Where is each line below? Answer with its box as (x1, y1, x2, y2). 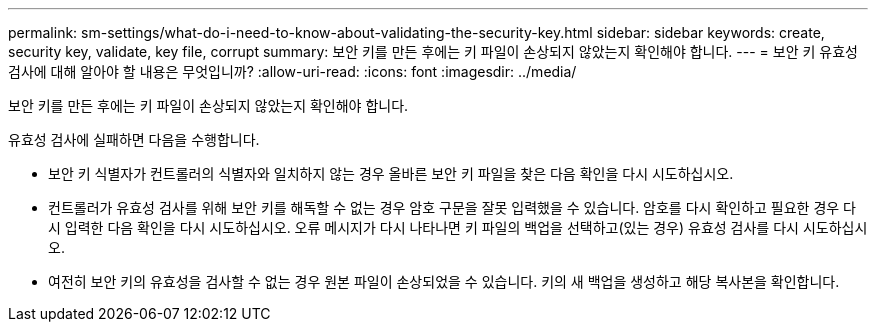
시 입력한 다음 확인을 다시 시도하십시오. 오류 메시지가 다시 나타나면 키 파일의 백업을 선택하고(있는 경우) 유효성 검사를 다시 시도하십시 (48, 219, 868, 236)
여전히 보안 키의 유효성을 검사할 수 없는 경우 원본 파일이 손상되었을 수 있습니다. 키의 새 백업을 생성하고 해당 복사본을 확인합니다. (48, 273, 840, 290)
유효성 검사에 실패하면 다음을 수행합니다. (8, 131, 260, 148)
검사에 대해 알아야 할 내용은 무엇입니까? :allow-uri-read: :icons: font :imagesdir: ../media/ (8, 63, 577, 80)
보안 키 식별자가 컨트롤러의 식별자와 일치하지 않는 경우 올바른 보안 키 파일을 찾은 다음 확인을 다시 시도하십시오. (48, 165, 734, 182)
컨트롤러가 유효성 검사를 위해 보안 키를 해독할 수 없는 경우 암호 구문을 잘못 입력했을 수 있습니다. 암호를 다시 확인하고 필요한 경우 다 (48, 199, 856, 216)
